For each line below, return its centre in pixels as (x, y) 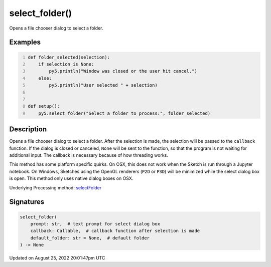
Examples (25, 42)
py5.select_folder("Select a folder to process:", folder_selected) (124, 113)
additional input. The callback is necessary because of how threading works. (89, 155)
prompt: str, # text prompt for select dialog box (95, 224)
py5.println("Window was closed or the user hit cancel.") (123, 71)
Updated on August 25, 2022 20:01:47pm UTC (57, 258)
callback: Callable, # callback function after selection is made (115, 231)
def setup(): (44, 106)
